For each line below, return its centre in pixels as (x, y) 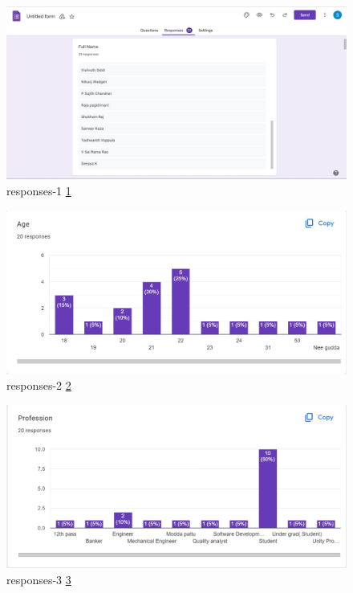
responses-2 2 (39, 385)
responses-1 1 (39, 190)
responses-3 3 (39, 579)
